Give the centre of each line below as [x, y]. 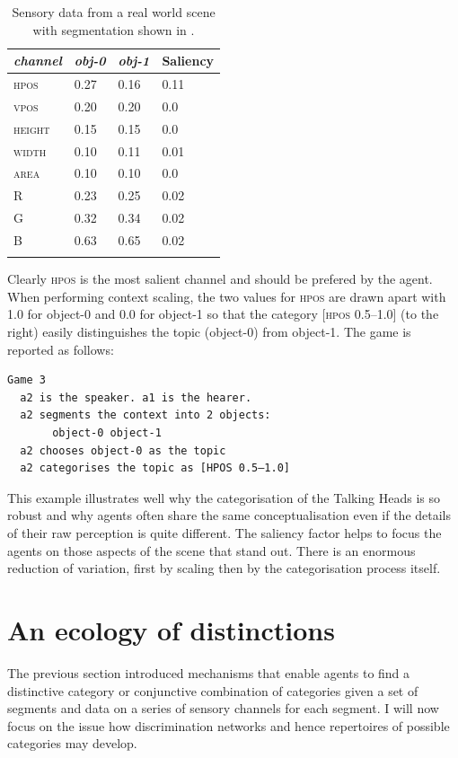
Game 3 [26, 380]
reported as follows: [61, 349]
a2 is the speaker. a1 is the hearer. [136, 397]
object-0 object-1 [107, 433]
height [32, 128]
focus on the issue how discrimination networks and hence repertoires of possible [229, 725]
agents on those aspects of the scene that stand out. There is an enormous [211, 550]
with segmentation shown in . [114, 29]
